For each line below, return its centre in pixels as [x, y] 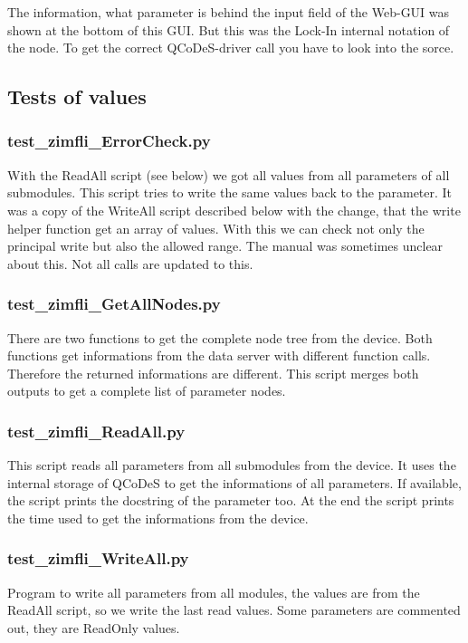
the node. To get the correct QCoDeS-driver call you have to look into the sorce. [231, 48]
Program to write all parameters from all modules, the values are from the [214, 592]
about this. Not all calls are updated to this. [130, 263]
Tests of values [77, 96]
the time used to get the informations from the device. [158, 518]
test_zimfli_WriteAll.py [98, 558]
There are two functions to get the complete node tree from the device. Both [220, 337]
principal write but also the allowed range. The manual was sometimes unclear [225, 246]
